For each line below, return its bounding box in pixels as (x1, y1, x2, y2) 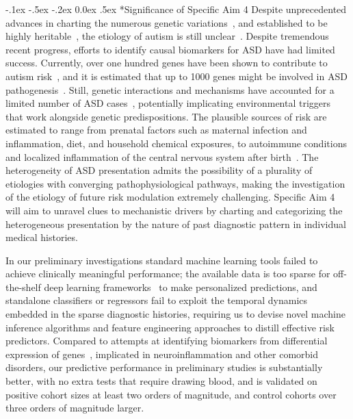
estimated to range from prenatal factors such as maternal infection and (5, 123, 307, 137)
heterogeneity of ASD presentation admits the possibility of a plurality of (5, 163, 313, 177)
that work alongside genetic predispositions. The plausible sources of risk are (5, 109, 327, 123)
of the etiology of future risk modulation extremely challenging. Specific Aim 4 (5, 190, 335, 204)
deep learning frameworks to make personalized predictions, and (44, 279, 317, 294)
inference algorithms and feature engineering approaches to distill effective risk (5, 320, 335, 334)
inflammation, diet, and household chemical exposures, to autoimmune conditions (5, 136, 347, 150)
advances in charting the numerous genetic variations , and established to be (5, 15, 328, 29)
